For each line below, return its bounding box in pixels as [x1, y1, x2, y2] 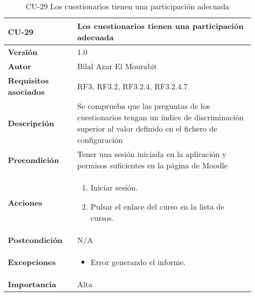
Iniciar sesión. [90, 182, 138, 193]
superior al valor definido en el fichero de [77, 123, 217, 134]
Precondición [8, 154, 59, 165]
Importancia [8, 278, 56, 290]
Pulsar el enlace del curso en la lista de [90, 201, 225, 212]
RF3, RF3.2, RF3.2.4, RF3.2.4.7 [77, 80, 188, 92]
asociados [8, 86, 45, 97]
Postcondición [8, 234, 63, 245]
